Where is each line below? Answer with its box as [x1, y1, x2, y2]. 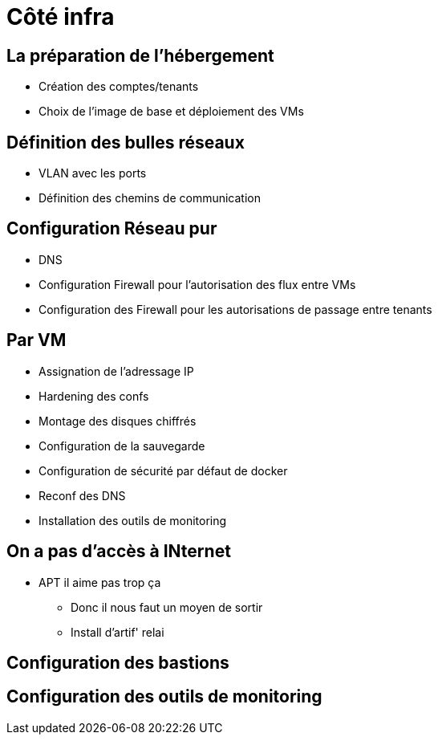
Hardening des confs [39, 389, 149, 403]
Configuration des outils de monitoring [6, 686, 322, 707]
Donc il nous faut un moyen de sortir [71, 600, 263, 614]
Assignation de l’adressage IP [39, 364, 194, 378]
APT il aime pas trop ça [39, 575, 161, 589]
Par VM [6, 330, 67, 351]
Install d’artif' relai [71, 625, 164, 639]
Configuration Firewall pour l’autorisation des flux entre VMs [39, 277, 356, 291]
